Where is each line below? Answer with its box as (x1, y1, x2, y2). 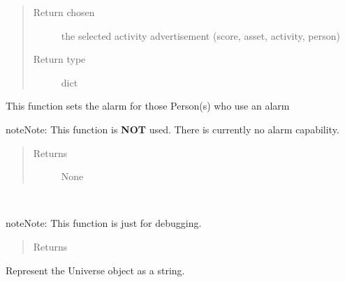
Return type (33, 52, 86, 66)
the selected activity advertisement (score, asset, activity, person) (61, 28, 340, 43)
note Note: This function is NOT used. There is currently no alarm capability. (6, 121, 339, 136)
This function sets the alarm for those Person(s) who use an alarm (6, 98, 290, 113)
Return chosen (33, 5, 95, 19)
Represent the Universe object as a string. (6, 262, 185, 277)
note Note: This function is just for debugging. (6, 216, 202, 230)
